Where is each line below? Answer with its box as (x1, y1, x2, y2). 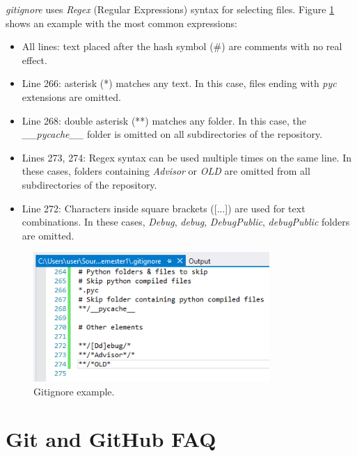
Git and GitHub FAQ (6, 425, 216, 453)
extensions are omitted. (22, 89, 121, 104)
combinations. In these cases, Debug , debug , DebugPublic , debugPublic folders (22, 214, 350, 229)
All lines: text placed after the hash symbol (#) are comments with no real (22, 39, 342, 54)
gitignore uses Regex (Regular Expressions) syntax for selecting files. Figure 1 (6, 2, 335, 16)
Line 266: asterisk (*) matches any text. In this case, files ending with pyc (22, 76, 337, 91)
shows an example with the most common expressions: (6, 15, 237, 30)
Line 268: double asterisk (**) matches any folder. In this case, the (22, 113, 306, 127)
